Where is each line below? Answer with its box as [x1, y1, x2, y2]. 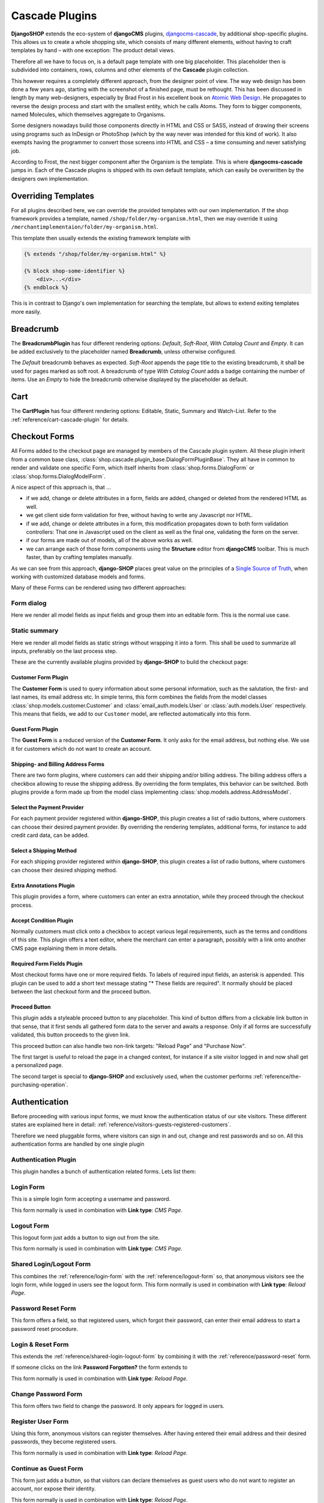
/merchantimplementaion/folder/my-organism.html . [11, 223, 158, 231]
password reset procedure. [11, 1325, 79, 1332]
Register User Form [11, 1417, 69, 1425]
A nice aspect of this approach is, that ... [11, 484, 111, 491]
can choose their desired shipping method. [11, 866, 118, 874]
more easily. [11, 308, 41, 315]
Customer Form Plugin [11, 674, 68, 681]
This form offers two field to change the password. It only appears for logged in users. [11, 1402, 225, 1409]
